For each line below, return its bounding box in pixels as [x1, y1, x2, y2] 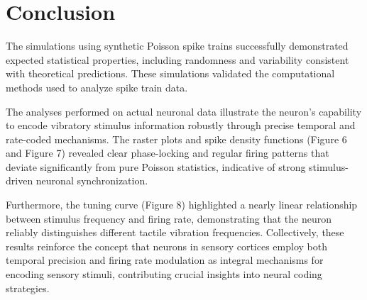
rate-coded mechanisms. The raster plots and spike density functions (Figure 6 [6, 131, 347, 146]
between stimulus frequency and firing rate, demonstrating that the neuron [6, 211, 332, 226]
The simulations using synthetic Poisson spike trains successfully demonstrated [6, 38, 349, 53]
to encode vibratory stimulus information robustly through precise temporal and [6, 118, 356, 133]
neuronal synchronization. [35, 173, 148, 188]
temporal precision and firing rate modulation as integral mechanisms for [6, 252, 324, 267]
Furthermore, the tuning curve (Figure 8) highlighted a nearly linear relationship [6, 197, 358, 212]
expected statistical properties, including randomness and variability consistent [6, 52, 349, 67]
